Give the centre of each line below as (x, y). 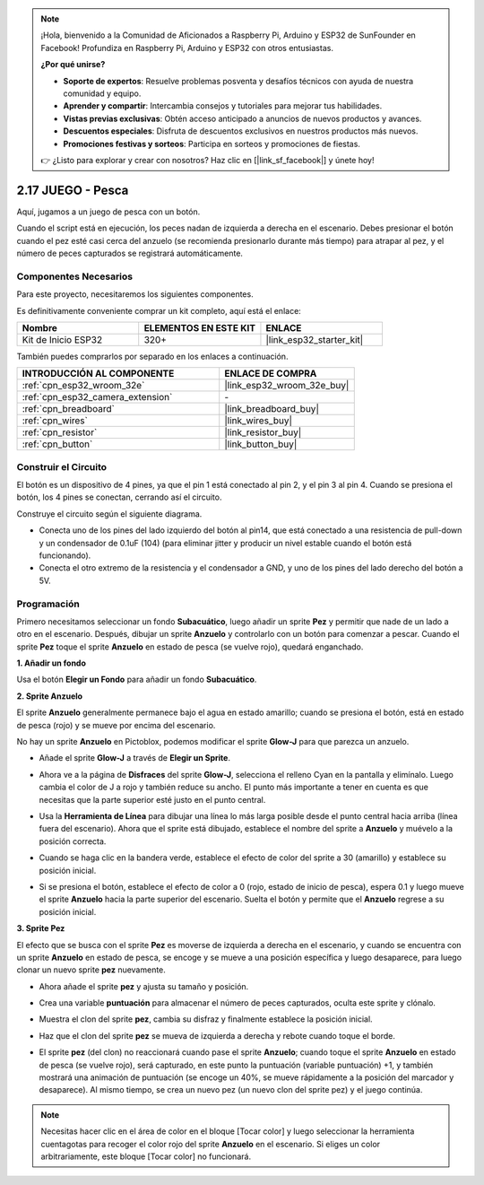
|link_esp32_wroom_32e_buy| (287, 386)
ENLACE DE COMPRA (271, 374)
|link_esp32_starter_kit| (315, 339)
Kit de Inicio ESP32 (62, 339)
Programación (48, 604)
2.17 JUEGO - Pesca (73, 190)
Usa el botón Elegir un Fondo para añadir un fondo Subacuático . (137, 680)
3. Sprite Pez (41, 928)
